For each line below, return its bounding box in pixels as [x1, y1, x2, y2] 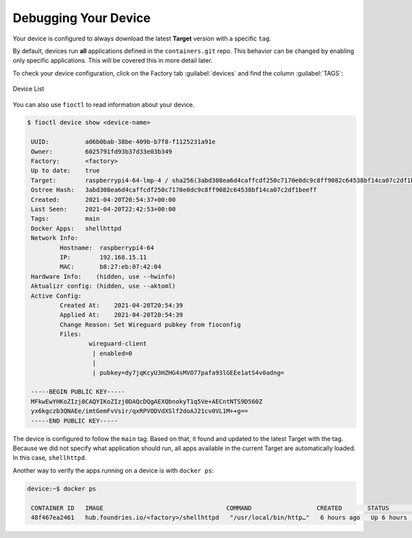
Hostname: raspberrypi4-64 [59, 244, 154, 251]
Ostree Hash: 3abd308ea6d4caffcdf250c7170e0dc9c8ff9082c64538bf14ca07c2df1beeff [31, 186, 317, 194]
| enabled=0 [92, 349, 133, 357]
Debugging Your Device [12, 10, 151, 25]
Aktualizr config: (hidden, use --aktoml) [31, 282, 176, 290]
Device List [12, 85, 45, 93]
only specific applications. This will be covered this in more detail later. [12, 56, 213, 65]
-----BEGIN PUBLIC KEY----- [31, 388, 126, 396]
